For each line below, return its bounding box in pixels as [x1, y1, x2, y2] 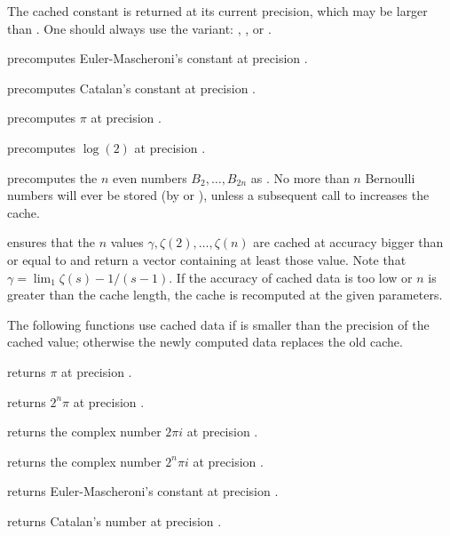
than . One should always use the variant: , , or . [7, 19, 272, 37]
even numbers [112, 168, 187, 187]
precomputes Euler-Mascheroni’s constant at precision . [7, 49, 308, 68]
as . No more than [250, 168, 350, 187]
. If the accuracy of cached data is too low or [169, 268, 413, 286]
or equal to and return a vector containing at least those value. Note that [7, 250, 407, 268]
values [110, 233, 144, 252]
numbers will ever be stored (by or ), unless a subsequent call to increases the [7, 186, 430, 204]
